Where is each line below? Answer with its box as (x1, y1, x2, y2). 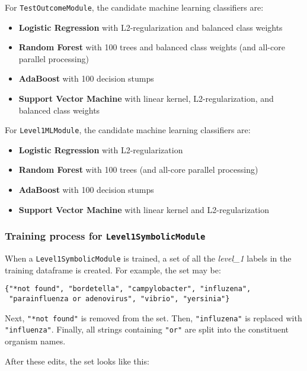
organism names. (5, 334, 66, 347)
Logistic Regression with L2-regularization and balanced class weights (18, 21, 283, 33)
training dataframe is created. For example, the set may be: (5, 263, 221, 276)
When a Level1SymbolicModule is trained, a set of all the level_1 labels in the (5, 252, 292, 264)
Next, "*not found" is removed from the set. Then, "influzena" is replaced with (5, 311, 302, 324)
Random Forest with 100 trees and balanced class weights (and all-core (18, 41, 285, 53)
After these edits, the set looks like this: (5, 354, 149, 367)
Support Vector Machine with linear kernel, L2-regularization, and (18, 92, 274, 105)
